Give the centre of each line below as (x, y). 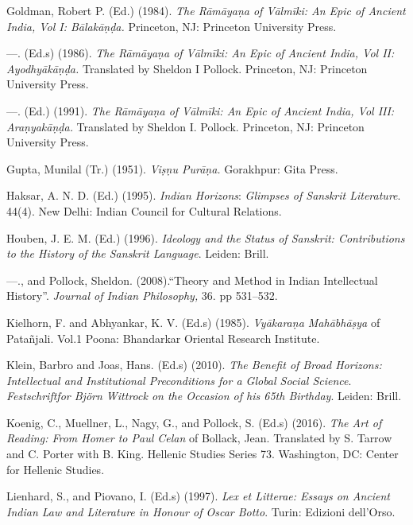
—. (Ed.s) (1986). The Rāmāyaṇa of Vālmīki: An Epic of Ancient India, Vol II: (201, 53)
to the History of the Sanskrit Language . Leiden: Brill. (138, 253)
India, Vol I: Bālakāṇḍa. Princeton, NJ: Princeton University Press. (172, 26)
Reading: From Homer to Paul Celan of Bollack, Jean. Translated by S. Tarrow (199, 438)
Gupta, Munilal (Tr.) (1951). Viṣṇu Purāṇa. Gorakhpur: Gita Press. (172, 168)
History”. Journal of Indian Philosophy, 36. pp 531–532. (142, 296)
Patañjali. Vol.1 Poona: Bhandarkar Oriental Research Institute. (163, 338)
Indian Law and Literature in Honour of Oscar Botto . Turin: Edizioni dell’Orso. (201, 511)
